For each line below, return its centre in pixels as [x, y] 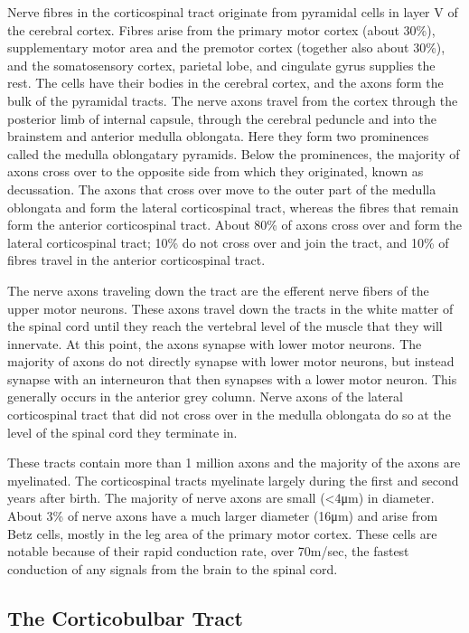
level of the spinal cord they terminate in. [122, 432]
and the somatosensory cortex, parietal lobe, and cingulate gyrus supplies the [221, 65]
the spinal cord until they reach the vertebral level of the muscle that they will [225, 326]
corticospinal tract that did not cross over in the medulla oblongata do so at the [229, 415]
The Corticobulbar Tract [125, 617]
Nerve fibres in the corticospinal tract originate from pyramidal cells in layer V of [233, 12]
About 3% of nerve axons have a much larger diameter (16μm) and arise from [223, 516]
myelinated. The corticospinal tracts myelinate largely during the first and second [233, 480]
